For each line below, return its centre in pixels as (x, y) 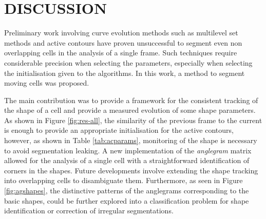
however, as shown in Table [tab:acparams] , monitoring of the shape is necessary (131, 140)
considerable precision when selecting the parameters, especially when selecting (128, 62)
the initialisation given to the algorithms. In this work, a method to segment (125, 73)
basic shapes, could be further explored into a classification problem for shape (127, 200)
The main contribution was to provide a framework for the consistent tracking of (131, 100)
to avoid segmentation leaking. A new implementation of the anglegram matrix (128, 150)
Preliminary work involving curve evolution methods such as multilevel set (121, 33)
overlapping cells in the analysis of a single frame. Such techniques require (121, 53)
